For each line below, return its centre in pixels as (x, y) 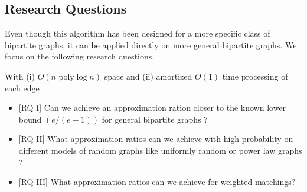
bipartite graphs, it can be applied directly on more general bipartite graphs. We (151, 44)
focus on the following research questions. (80, 56)
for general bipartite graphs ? (155, 119)
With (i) (20, 76)
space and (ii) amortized (148, 76)
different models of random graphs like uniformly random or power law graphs (160, 150)
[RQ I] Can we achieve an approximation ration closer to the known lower (152, 107)
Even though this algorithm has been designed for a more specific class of (138, 33)
